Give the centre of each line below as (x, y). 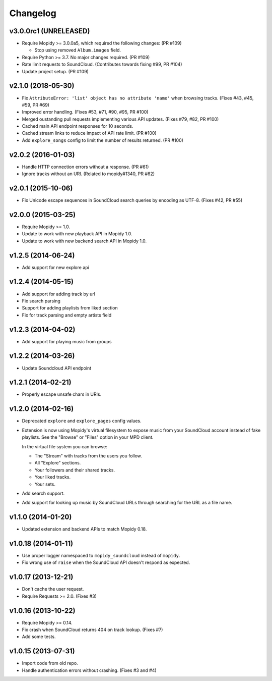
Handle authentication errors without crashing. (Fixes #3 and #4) (89, 670)
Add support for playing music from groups (67, 341)
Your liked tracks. (52, 477)
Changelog (33, 13)
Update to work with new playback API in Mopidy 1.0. (77, 234)
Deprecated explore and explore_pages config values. (82, 421)
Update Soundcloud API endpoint (57, 368)
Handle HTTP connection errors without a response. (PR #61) (85, 167)
